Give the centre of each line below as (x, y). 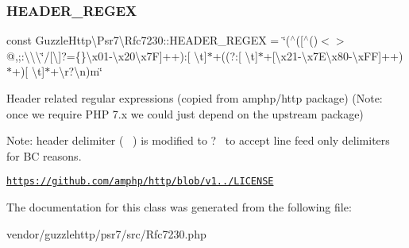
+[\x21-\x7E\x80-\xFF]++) (333, 55)
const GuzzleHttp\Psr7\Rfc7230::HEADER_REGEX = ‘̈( (149, 40)
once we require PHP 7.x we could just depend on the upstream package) (185, 113)
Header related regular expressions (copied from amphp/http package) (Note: (195, 98)
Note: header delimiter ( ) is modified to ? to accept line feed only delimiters (198, 140)
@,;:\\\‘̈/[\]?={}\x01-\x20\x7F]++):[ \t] (107, 55)
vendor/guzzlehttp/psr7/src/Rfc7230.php (106, 233)
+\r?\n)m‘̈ (77, 71)
